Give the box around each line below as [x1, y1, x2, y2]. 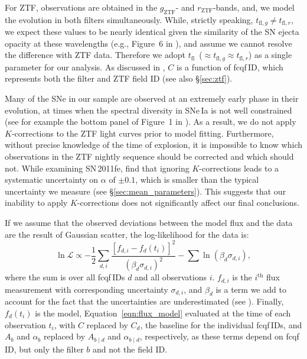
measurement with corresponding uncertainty [5, 283, 168, 295]
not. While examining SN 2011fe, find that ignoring [5, 161, 190, 174]
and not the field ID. [92, 342, 168, 355]
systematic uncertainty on [5, 173, 99, 186]
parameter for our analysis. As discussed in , [5, 60, 165, 73]
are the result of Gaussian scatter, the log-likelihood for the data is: [5, 228, 249, 240]
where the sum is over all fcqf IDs [5, 271, 125, 283]
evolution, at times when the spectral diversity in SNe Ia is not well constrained [5, 104, 292, 116]
